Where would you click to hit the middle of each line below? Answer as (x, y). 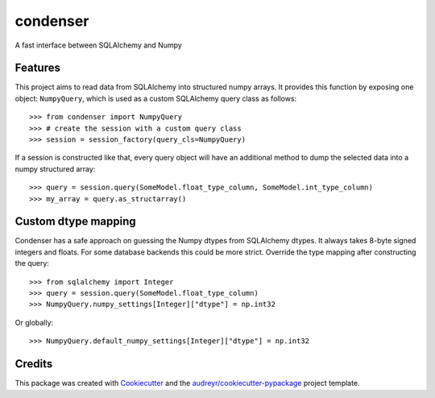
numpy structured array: (55, 168)
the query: (32, 263)
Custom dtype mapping (75, 222)
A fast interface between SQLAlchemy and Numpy (99, 45)
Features (37, 68)
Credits (34, 364)
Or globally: (34, 322)
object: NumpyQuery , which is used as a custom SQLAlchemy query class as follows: (156, 98)
